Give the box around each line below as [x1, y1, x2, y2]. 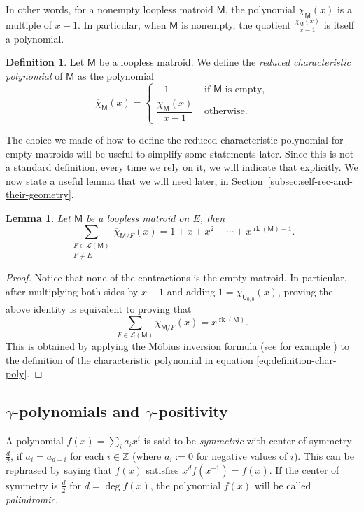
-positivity [153, 400, 228, 422]
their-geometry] [6, 187, 71, 202]
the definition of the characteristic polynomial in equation [6, 352, 253, 367]
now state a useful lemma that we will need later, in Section [6, 173, 263, 188]
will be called [254, 477, 311, 492]
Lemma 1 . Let [6, 210, 71, 225]
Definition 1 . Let [6, 55, 85, 69]
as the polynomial [78, 69, 154, 83]
